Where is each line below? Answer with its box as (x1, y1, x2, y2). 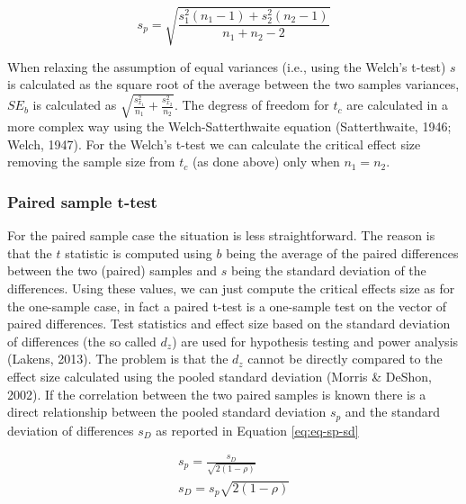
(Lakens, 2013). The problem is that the (7, 349, 229, 368)
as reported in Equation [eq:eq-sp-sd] (156, 420, 359, 439)
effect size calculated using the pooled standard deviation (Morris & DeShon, (7, 367, 432, 386)
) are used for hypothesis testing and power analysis (172, 331, 459, 350)
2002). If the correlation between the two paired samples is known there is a (7, 384, 426, 403)
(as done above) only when (192, 152, 340, 171)
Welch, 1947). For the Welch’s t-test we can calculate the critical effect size (7, 134, 421, 153)
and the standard (345, 402, 440, 421)
